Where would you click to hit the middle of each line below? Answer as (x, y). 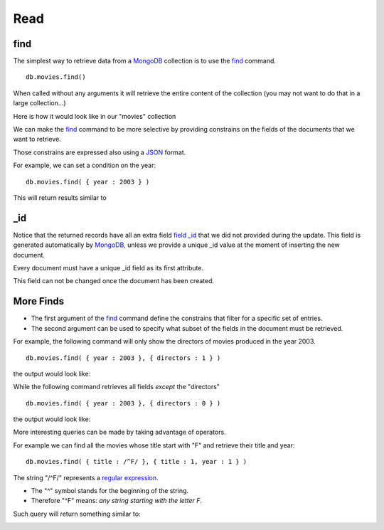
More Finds (39, 301)
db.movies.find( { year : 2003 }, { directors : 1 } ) (123, 358)
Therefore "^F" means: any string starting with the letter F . (117, 501)
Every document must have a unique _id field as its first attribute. (108, 268)
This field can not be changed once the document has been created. (114, 281)
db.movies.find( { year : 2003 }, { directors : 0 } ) (123, 403)
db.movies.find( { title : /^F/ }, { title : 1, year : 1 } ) (137, 462)
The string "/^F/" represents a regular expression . (86, 477)
